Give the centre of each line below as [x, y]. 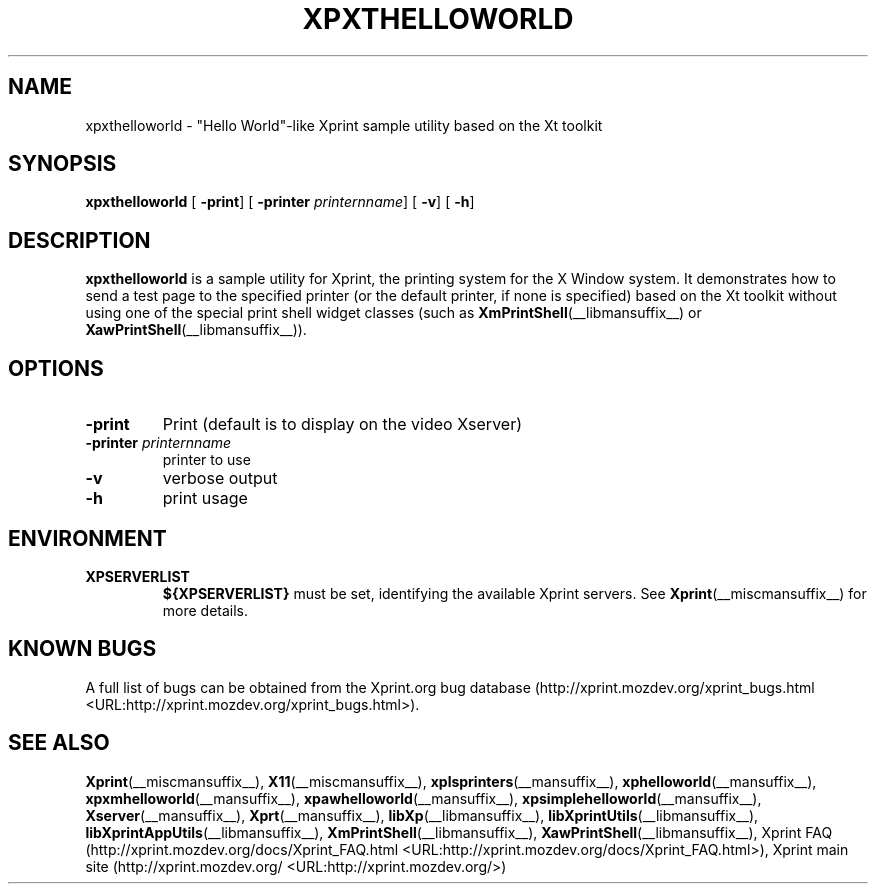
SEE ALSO [59, 743]
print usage [205, 498]
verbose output [220, 478]
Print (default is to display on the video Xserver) [342, 424]
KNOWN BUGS [82, 649]
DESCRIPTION [79, 240]
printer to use [206, 460]
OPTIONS [56, 368]
